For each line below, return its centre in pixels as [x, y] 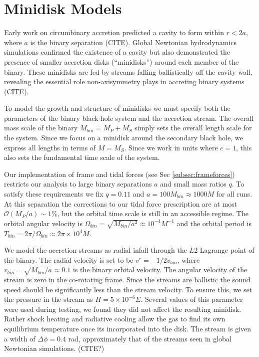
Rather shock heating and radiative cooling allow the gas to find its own [115, 319]
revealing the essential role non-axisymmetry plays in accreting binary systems [124, 81]
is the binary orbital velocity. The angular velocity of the [160, 270]
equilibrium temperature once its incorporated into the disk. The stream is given [128, 329]
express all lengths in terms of [50, 147]
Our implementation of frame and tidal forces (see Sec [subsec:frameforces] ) [119, 174]
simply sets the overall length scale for [193, 128]
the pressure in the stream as [48, 299]
